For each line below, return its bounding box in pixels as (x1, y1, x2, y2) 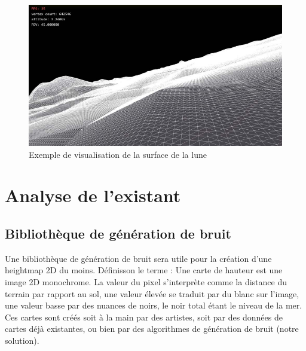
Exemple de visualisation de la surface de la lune (29, 148, 207, 160)
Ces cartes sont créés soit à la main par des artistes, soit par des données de (5, 310, 283, 323)
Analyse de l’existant (5, 183, 181, 207)
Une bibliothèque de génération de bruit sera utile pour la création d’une (5, 252, 272, 264)
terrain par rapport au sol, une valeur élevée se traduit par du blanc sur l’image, (5, 287, 299, 300)
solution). (5, 334, 39, 346)
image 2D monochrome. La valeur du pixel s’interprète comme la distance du (5, 275, 287, 288)
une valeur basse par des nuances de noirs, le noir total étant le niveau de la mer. (5, 299, 302, 312)
